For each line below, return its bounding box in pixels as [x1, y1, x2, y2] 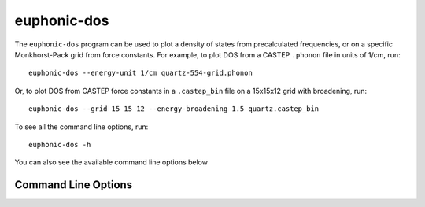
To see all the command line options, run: [14, 122, 149, 131]
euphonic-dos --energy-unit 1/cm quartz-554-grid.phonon [28, 68, 253, 78]
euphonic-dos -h [28, 140, 91, 149]
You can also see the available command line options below [14, 157, 209, 167]
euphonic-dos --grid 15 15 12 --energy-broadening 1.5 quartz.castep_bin [28, 105, 320, 113]
